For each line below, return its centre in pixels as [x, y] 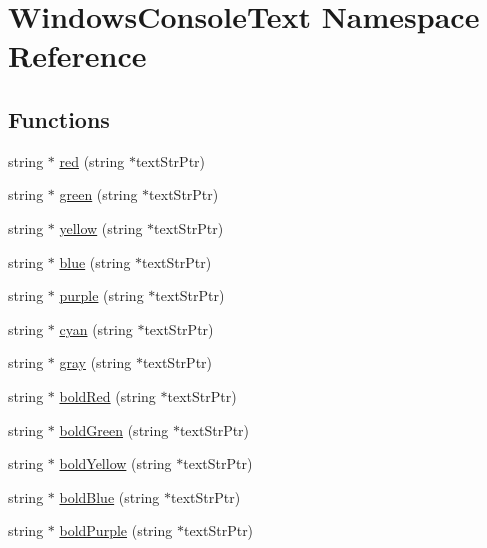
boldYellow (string [115, 463]
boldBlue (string [109, 496]
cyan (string [96, 328]
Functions [59, 118]
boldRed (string [107, 395]
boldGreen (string [114, 429]
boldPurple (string [116, 530]
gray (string [95, 362]
